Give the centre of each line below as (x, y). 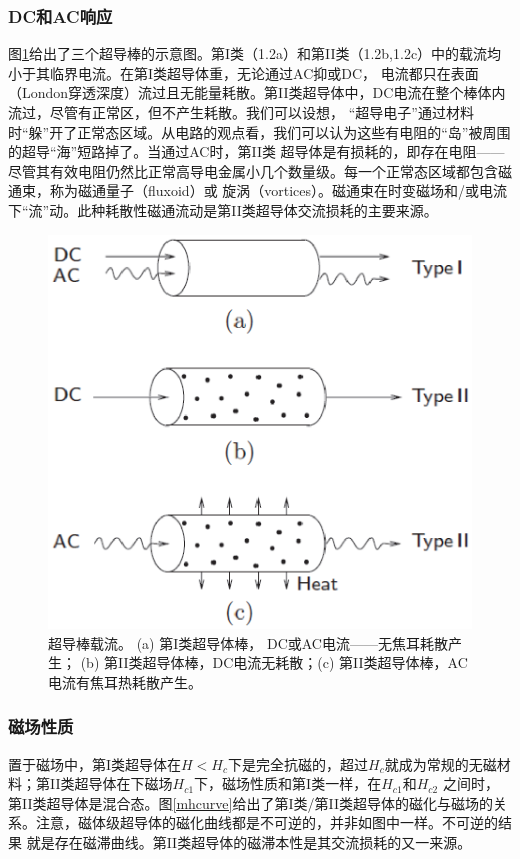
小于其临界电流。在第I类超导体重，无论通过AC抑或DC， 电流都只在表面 (243, 72)
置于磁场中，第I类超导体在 (95, 763)
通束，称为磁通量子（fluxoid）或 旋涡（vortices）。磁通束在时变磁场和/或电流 (258, 190)
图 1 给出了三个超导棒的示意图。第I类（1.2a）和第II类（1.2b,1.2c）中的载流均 (255, 53)
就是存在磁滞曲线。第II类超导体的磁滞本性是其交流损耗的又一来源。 (249, 841)
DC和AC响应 (60, 15)
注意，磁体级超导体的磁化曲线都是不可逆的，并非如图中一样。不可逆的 (266, 822)
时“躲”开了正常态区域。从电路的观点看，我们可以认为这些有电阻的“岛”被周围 (259, 131)
